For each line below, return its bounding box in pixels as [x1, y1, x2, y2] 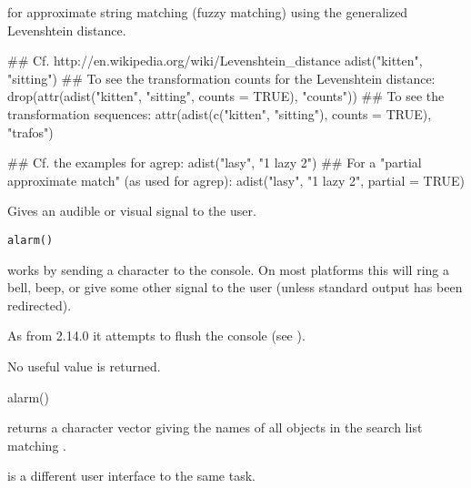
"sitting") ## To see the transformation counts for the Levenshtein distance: [7, 68, 436, 87]
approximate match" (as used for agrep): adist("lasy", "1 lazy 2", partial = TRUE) [7, 170, 466, 189]
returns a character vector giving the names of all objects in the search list [7, 418, 423, 437]
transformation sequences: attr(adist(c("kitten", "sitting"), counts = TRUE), [7, 104, 432, 123]
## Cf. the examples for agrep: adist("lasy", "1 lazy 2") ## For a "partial [7, 153, 422, 172]
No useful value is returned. [7, 356, 161, 375]
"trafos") [7, 122, 54, 141]
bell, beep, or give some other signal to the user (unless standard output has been [7, 278, 463, 297]
